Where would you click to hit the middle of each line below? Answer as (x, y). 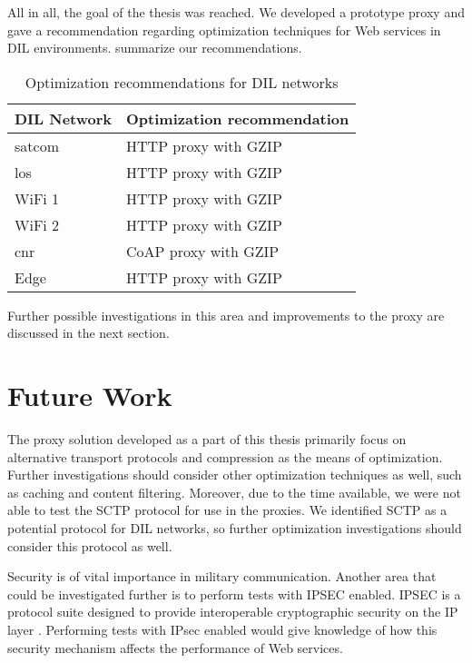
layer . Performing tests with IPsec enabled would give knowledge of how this (222, 630)
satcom (37, 145)
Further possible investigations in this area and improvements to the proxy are (226, 315)
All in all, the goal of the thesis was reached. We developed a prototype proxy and (236, 12)
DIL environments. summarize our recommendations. (155, 48)
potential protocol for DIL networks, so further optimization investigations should (235, 528)
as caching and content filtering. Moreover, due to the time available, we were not (234, 492)
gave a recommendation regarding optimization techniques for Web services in (224, 30)
